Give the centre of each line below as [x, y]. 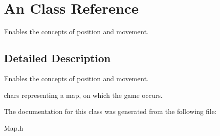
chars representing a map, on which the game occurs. [83, 95]
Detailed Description [57, 58]
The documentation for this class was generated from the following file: [110, 111]
